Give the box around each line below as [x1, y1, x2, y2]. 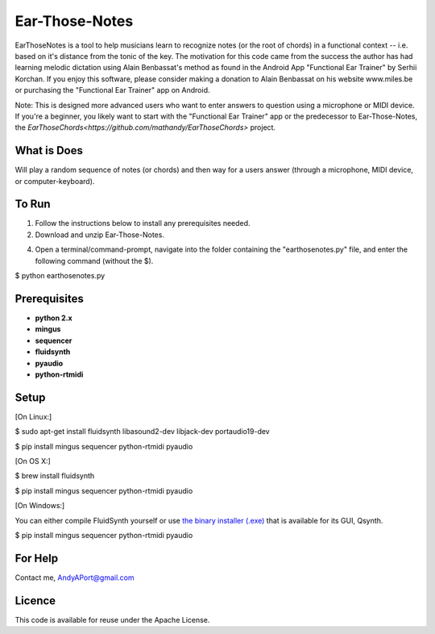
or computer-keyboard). [14, 176, 95, 186]
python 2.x [35, 313, 72, 323]
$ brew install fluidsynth [14, 471, 95, 481]
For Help [14, 551, 59, 565]
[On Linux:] [14, 411, 52, 421]
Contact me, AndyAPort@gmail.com [14, 573, 135, 582]
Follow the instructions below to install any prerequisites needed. [35, 219, 251, 228]
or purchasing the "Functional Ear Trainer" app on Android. [14, 86, 210, 95]
